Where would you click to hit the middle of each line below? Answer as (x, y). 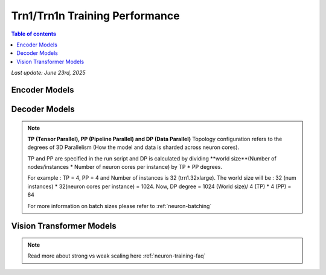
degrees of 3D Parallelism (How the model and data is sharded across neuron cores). (133, 147)
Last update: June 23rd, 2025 (48, 73)
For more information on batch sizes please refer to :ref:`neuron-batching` (120, 206)
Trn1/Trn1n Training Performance (96, 16)
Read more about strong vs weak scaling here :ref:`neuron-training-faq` (117, 256)
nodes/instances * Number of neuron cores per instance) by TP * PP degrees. (125, 167)
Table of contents (34, 34)
